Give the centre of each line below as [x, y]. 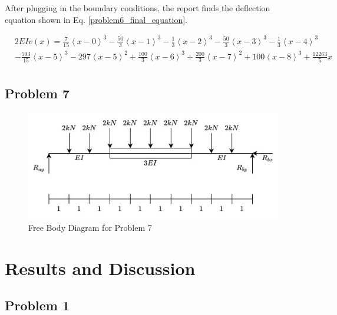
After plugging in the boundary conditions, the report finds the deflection [138, 8]
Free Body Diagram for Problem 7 [90, 228]
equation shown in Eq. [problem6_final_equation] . [96, 19]
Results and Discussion [100, 268]
